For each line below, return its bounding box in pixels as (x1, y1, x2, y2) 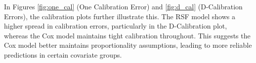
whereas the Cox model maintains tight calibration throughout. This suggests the (4, 30, 251, 40)
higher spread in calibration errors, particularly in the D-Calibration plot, (4, 21, 227, 31)
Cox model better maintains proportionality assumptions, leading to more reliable (4, 40, 252, 50)
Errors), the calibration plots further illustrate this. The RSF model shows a (4, 11, 236, 21)
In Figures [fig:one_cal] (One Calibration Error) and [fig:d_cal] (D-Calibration (4, 1, 243, 11)
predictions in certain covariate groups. (4, 49, 122, 60)
